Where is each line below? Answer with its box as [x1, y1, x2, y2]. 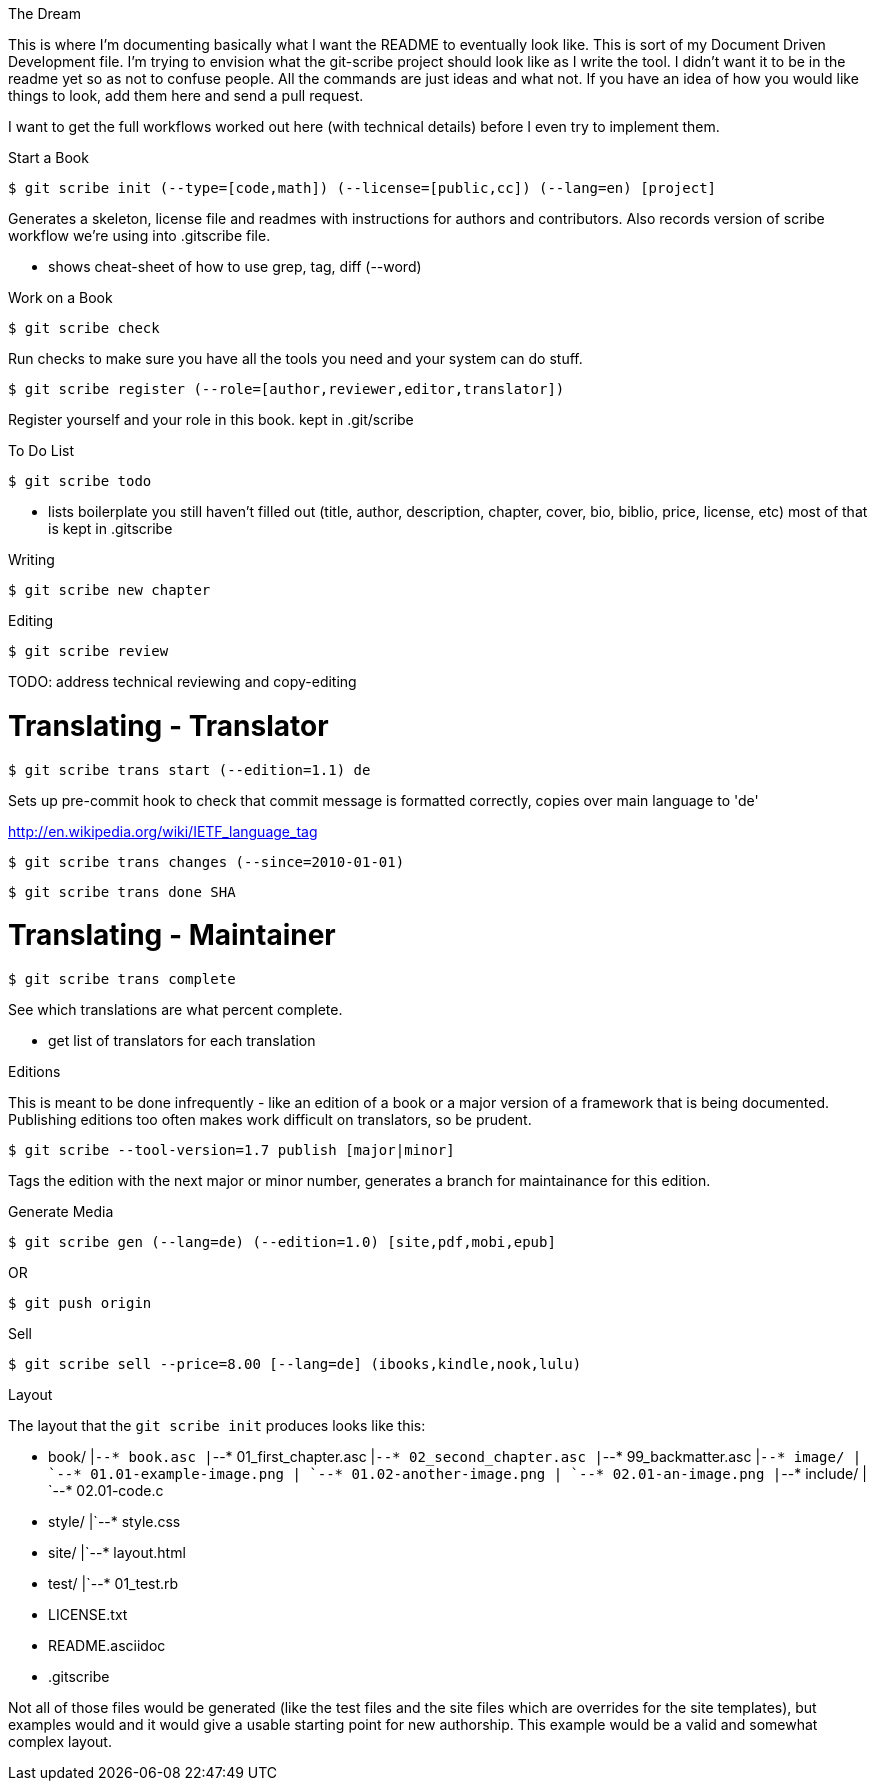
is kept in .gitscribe [48, 520, 173, 537]
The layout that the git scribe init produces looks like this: [8, 1417, 426, 1434]
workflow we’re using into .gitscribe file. [8, 227, 271, 244]
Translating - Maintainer [8, 918, 336, 953]
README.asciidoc [48, 1637, 166, 1654]
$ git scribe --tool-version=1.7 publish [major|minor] [8, 1142, 455, 1158]
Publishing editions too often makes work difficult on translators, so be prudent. [8, 1111, 532, 1128]
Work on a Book [8, 289, 113, 306]
